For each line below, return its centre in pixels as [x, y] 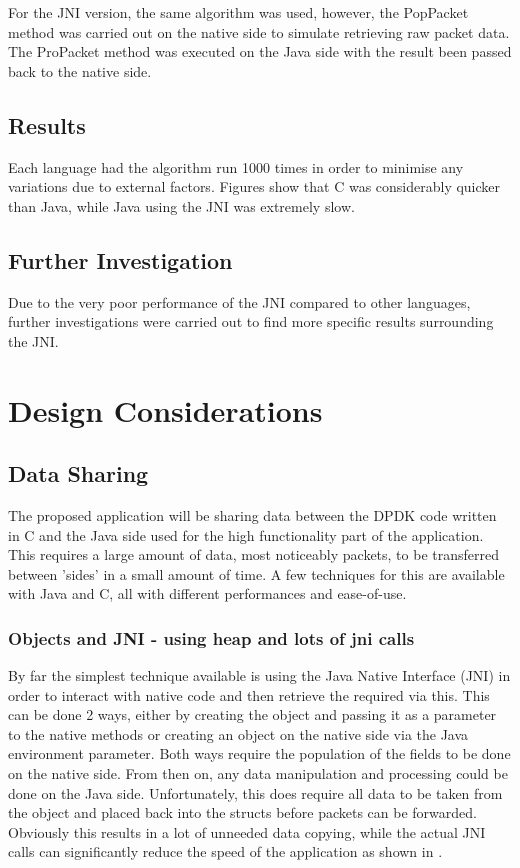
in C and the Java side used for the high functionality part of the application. [246, 534]
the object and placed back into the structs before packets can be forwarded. [242, 812]
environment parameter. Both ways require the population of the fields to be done [259, 753]
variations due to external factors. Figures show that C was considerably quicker [254, 186]
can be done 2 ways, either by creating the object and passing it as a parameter [252, 714]
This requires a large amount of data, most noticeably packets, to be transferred [253, 554]
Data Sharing [78, 473]
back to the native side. [80, 70]
